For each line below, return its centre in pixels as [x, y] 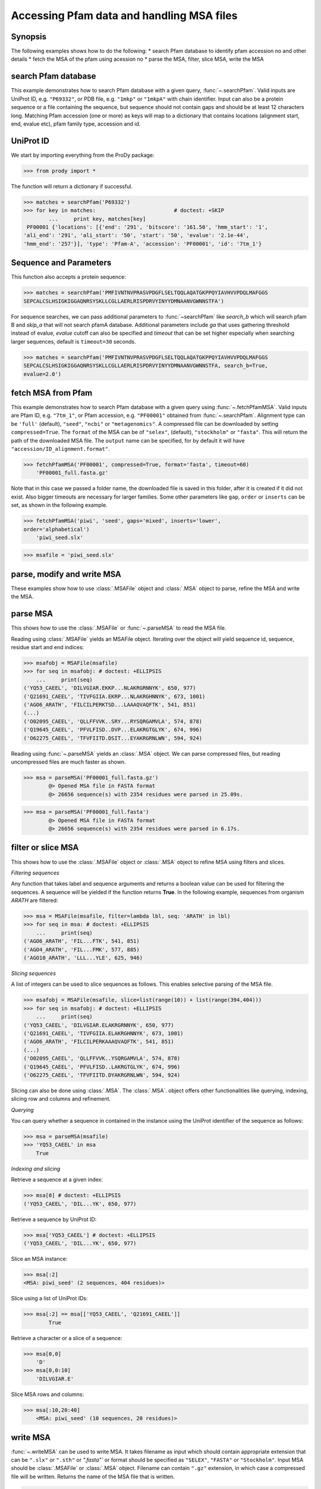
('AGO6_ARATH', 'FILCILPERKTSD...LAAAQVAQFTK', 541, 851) [110, 705]
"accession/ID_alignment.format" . [60, 448]
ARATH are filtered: [35, 901]
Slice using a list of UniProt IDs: [49, 1298]
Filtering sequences [35, 873]
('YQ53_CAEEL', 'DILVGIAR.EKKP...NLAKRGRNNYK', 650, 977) [110, 688]
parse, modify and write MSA [66, 574]
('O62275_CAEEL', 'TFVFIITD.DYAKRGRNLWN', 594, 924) [102, 1075]
